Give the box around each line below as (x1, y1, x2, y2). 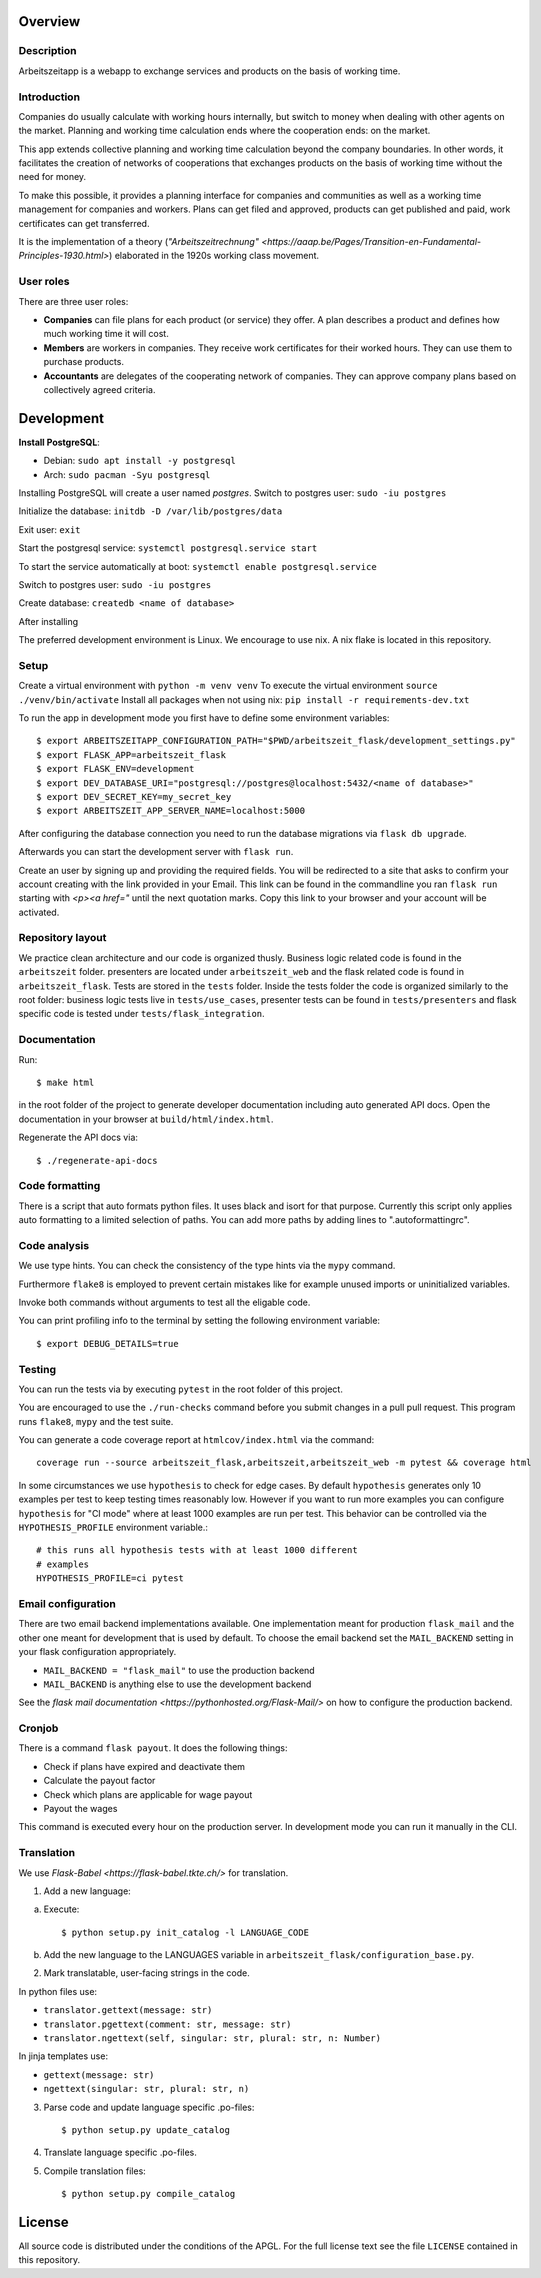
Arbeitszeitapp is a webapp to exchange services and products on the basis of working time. (18, 65, 401, 77)
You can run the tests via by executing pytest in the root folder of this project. (18, 1383, 344, 1395)
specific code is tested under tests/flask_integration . (18, 1008, 265, 1020)
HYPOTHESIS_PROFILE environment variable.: (18, 1521, 209, 1534)
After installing (18, 615, 79, 627)
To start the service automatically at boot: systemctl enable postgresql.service (18, 560, 377, 572)
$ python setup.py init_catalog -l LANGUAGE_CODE (61, 1926, 310, 1938)
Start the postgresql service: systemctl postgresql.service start (18, 542, 318, 554)
